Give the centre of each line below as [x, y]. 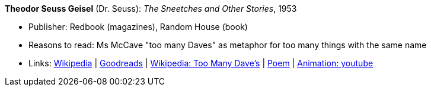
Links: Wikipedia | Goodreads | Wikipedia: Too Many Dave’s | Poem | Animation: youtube [201, 63]
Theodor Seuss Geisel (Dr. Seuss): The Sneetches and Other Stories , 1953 [151, 9]
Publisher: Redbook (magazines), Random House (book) [138, 27]
